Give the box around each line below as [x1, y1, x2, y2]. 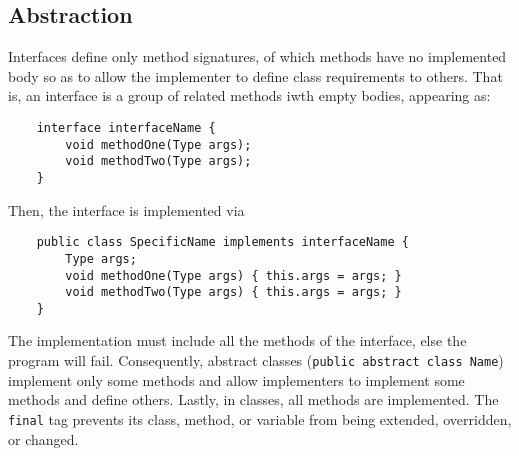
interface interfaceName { [36, 120, 216, 135]
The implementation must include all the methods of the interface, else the [8, 330, 467, 351]
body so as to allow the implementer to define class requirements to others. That [8, 65, 503, 86]
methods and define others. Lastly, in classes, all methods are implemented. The [8, 389, 499, 410]
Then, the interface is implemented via [8, 199, 245, 220]
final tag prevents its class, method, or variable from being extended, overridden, [8, 408, 512, 429]
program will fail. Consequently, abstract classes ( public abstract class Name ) [8, 350, 504, 371]
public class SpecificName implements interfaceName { [36, 235, 409, 250]
